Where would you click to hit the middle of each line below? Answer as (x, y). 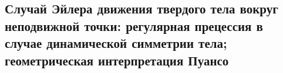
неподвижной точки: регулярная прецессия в (134, 25)
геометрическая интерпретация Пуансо (117, 60)
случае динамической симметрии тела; (116, 43)
